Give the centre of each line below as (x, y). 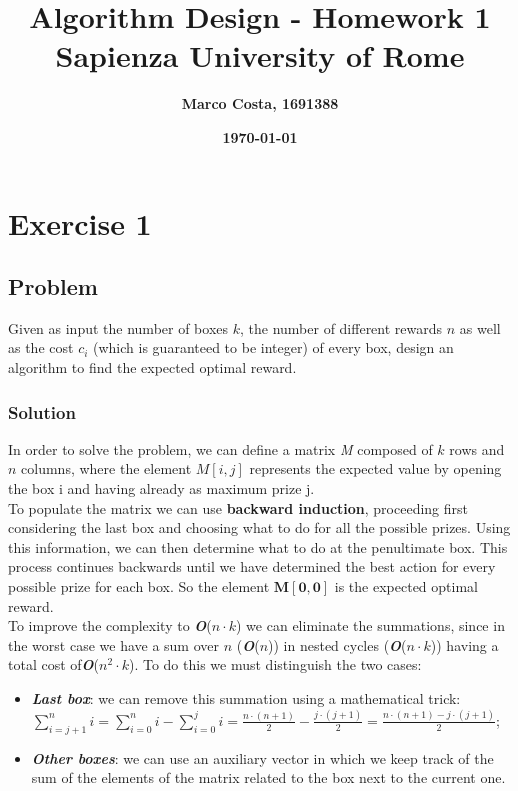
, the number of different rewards (341, 327)
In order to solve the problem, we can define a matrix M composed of (220, 448)
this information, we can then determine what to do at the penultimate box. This (258, 546)
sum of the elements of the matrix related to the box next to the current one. (268, 777)
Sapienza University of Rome (260, 55)
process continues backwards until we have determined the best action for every (252, 566)
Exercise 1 (80, 222)
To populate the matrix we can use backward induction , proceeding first (238, 507)
